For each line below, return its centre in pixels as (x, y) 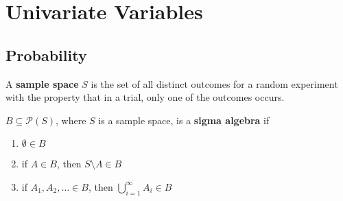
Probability (46, 55)
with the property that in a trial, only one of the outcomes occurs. (145, 97)
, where (71, 120)
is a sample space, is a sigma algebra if (184, 120)
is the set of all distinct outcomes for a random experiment (214, 83)
